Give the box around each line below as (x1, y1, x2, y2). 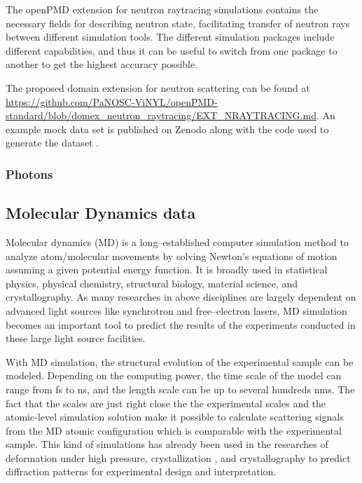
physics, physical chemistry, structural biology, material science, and (6, 275, 298, 290)
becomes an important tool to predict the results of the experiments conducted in (6, 317, 356, 332)
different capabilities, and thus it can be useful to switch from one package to (6, 43, 337, 57)
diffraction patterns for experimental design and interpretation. (6, 464, 277, 479)
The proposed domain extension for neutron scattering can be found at (6, 80, 310, 95)
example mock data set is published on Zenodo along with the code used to (6, 121, 329, 136)
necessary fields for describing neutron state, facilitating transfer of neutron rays (6, 15, 350, 30)
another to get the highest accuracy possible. (6, 57, 198, 72)
